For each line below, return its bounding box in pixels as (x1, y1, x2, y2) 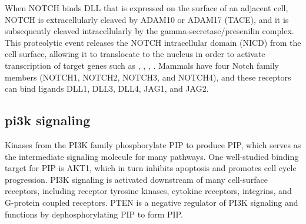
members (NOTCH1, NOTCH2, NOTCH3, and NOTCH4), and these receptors (5, 71, 291, 83)
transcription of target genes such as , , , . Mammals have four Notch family (5, 59, 280, 71)
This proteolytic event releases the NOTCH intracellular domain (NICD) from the (5, 36, 301, 48)
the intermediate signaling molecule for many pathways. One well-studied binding (5, 150, 299, 162)
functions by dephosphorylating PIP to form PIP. (5, 208, 183, 220)
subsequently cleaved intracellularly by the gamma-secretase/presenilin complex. (5, 25, 294, 37)
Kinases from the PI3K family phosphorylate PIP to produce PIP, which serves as (5, 138, 301, 151)
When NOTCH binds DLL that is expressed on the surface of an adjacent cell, (5, 2, 288, 14)
